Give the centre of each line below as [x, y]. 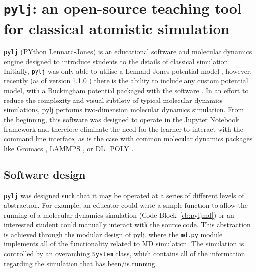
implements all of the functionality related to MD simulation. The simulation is [124, 244]
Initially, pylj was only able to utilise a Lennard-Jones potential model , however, [128, 71]
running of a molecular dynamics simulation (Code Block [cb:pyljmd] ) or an [119, 215]
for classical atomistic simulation [117, 28]
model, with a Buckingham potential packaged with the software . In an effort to [126, 90]
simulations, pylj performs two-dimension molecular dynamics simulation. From [124, 110]
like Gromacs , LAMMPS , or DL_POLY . [69, 148]
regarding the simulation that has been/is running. [81, 263]
